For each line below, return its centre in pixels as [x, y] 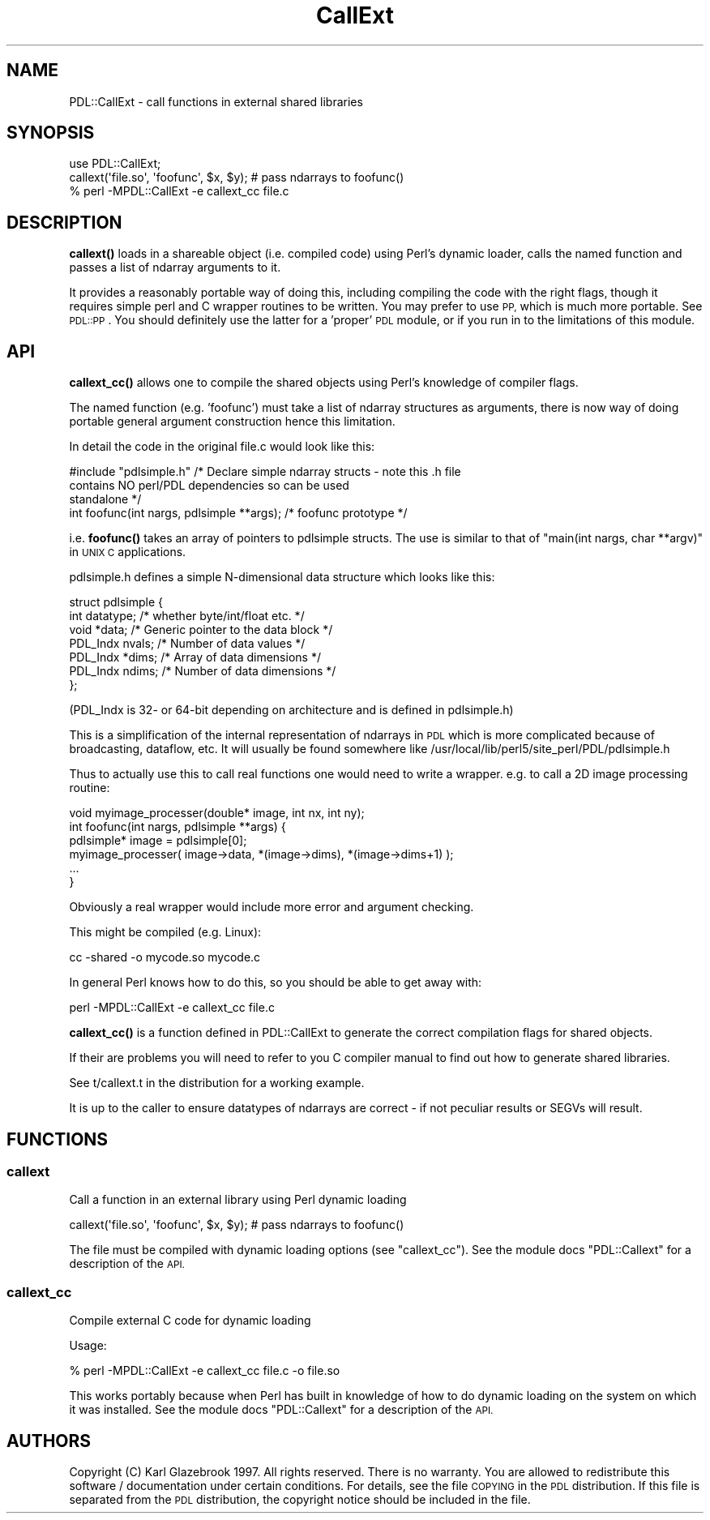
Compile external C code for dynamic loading [190, 1321]
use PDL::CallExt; [115, 164]
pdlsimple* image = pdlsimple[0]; [158, 841]
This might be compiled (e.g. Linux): [165, 932]
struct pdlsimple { [116, 602]
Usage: [88, 1346]
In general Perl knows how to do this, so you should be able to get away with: [276, 983]
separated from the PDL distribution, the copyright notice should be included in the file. [300, 1499]
